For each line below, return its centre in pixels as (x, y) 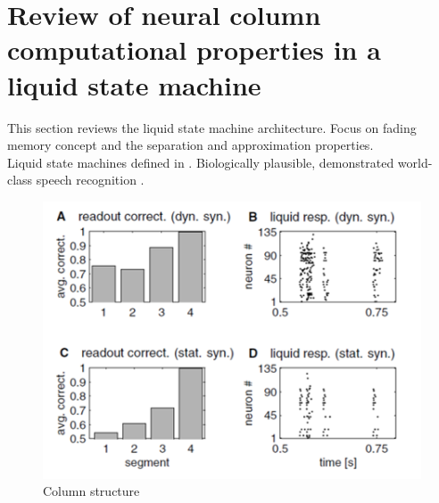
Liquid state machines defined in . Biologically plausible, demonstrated (201, 162)
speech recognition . (90, 180)
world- (415, 162)
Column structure (91, 491)
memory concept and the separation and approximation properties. (191, 145)
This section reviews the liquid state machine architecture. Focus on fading (212, 127)
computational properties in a (194, 49)
